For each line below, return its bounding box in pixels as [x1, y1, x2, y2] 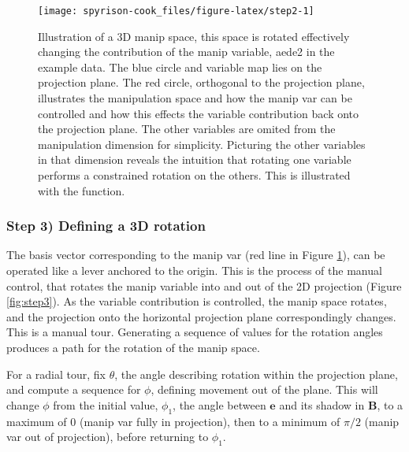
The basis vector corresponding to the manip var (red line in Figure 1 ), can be [6, 246, 385, 263]
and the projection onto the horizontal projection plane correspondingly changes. [6, 308, 396, 324]
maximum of [6, 413, 67, 429]
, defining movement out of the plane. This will [151, 381, 378, 398]
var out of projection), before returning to [6, 428, 209, 445]
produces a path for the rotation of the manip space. [6, 339, 260, 355]
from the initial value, [53, 396, 158, 413]
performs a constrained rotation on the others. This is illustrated [38, 167, 351, 183]
